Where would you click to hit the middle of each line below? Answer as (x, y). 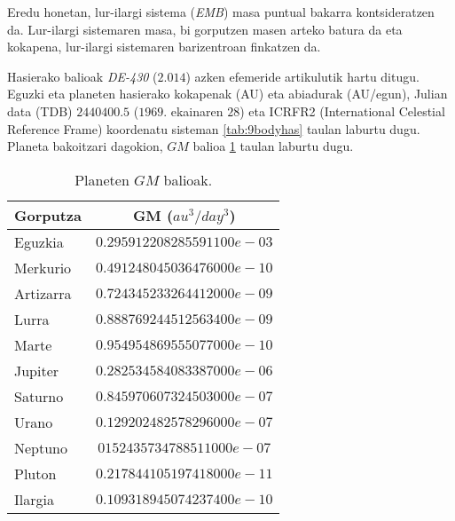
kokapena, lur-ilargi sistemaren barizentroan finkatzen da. (164, 47)
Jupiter (37, 370)
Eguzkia (39, 241)
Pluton (35, 473)
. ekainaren (193, 111)
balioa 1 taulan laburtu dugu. (273, 146)
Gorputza (48, 215)
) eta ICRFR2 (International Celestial (342, 111)
